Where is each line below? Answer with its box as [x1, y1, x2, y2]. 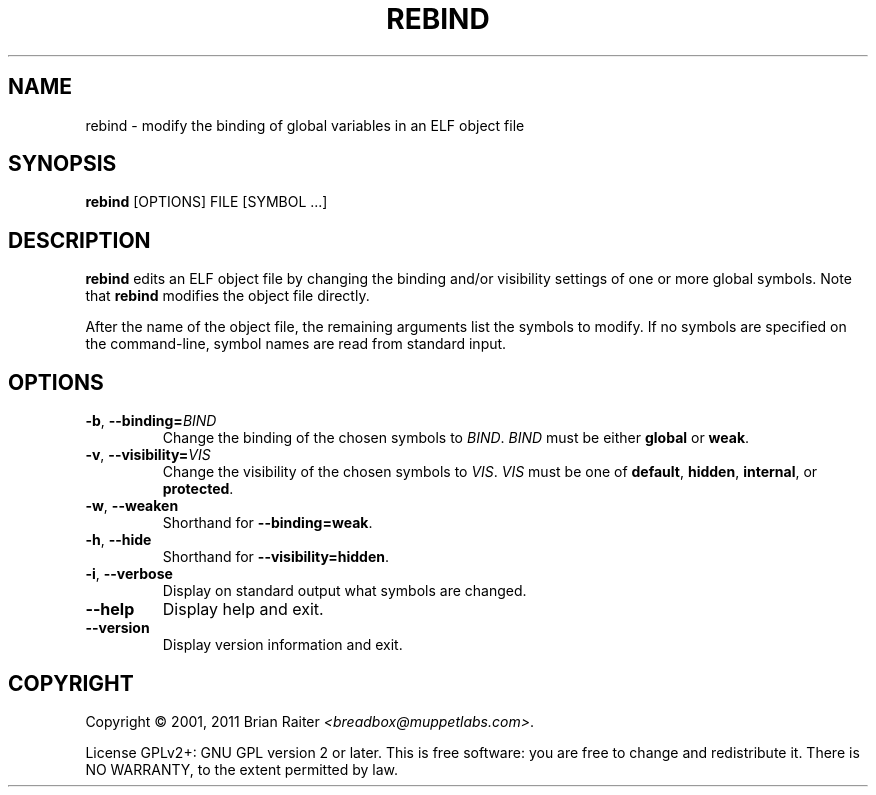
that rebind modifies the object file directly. [85, 287, 370, 305]
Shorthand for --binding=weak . [162, 514, 373, 532]
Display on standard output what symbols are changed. [162, 582, 527, 600]
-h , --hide [85, 531, 152, 549]
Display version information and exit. [162, 636, 403, 654]
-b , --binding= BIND [85, 412, 217, 430]
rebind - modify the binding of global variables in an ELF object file [85, 116, 525, 134]
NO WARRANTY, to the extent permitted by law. [85, 760, 399, 778]
